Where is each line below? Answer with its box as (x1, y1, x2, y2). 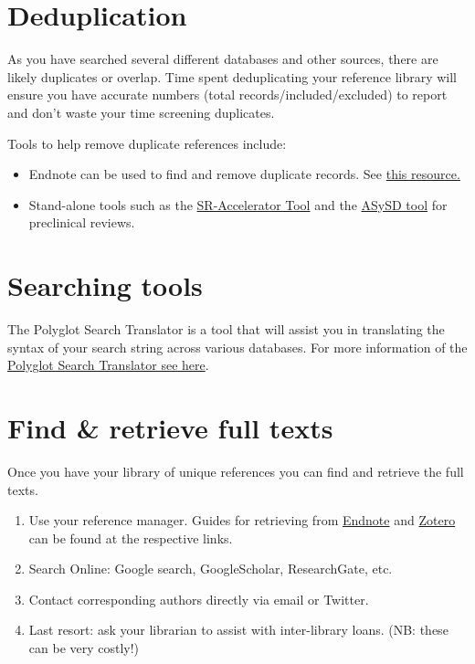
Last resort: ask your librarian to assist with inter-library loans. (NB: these (28, 620, 449, 639)
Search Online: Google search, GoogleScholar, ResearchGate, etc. (28, 559, 393, 578)
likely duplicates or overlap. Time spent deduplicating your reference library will (7, 67, 458, 86)
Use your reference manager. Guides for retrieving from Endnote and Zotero (28, 511, 456, 530)
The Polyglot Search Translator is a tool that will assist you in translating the (7, 320, 445, 338)
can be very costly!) (28, 638, 140, 658)
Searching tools (7, 267, 203, 304)
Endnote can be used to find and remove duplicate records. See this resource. (28, 164, 460, 184)
